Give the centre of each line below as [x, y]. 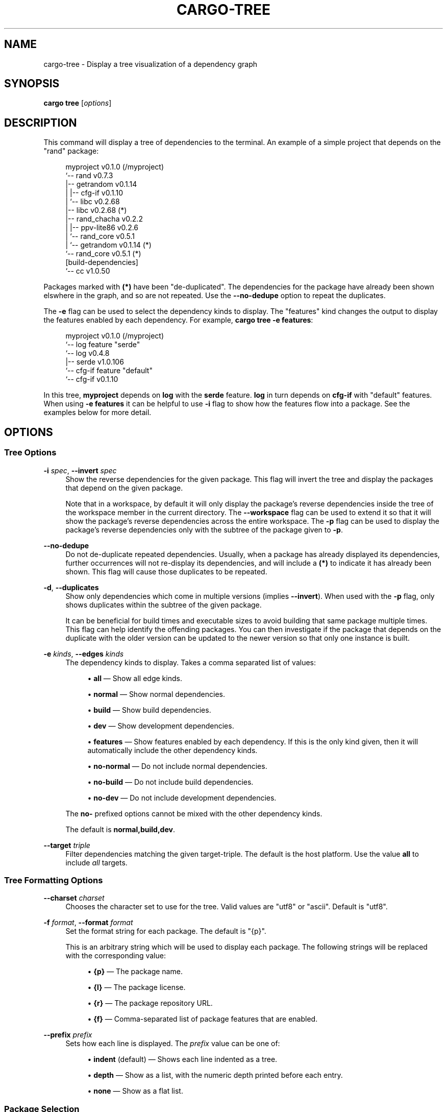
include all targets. [96, 862]
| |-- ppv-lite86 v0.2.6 [102, 228]
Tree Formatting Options [54, 880]
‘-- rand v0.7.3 [89, 176]
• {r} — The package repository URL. [150, 1003]
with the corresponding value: [116, 956]
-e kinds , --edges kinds [84, 654]
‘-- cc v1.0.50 [88, 271]
